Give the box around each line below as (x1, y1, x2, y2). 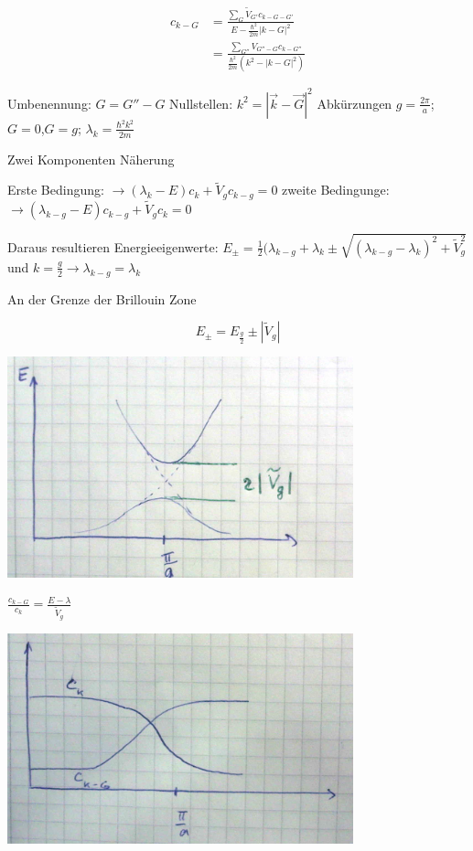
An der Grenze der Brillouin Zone (7, 289, 197, 308)
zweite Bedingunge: (282, 180, 390, 199)
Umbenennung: (7, 93, 91, 112)
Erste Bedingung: (7, 180, 104, 199)
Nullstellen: (169, 93, 233, 112)
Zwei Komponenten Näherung (7, 149, 175, 168)
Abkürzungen (317, 93, 392, 112)
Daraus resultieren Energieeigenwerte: (7, 237, 219, 256)
